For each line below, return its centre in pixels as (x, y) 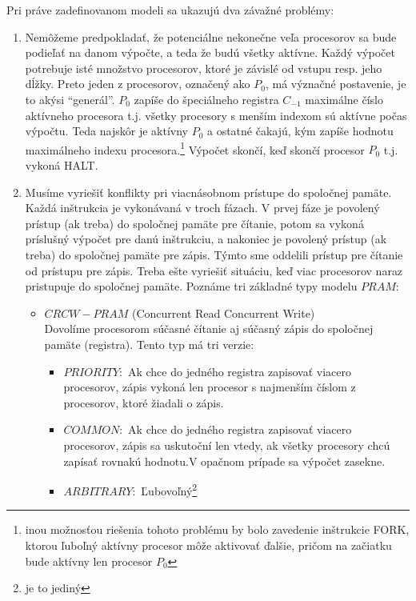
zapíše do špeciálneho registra (206, 99)
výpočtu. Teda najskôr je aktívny (106, 131)
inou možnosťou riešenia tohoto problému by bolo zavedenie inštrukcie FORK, (217, 529)
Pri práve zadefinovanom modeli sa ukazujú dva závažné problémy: (170, 10)
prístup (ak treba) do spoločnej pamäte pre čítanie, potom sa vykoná (194, 223)
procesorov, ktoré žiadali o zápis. (144, 402)
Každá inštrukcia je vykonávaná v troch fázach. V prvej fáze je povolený (202, 208)
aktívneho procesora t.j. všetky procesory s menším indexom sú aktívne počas (216, 115)
